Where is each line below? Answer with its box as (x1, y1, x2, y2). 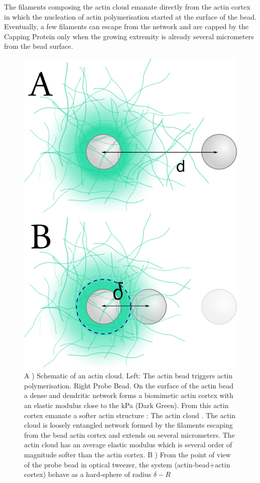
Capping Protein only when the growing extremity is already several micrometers (4, 31, 254, 41)
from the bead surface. (4, 41, 73, 51)
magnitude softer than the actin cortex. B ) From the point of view (24, 449, 231, 460)
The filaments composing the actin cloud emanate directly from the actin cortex (4, 2, 250, 12)
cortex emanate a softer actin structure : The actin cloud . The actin (24, 410, 236, 420)
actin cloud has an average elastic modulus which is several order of (24, 439, 232, 450)
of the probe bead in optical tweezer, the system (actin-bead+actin (24, 459, 230, 469)
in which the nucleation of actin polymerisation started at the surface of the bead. (4, 11, 256, 22)
